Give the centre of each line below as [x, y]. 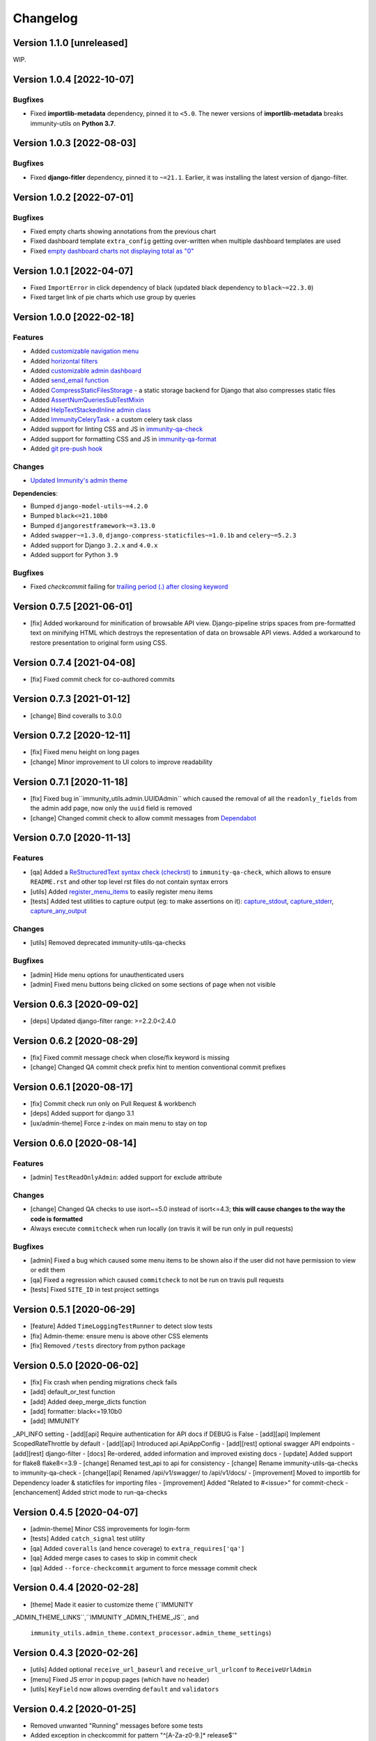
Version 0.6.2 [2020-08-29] [76, 1041]
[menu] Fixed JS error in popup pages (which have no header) [120, 1679]
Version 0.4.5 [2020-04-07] [76, 1512]
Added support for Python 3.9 [74, 554]
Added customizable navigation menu [85, 351]
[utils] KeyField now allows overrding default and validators [125, 1689]
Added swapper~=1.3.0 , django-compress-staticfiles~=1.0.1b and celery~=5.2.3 [163, 536]
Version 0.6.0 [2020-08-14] [75, 1143]
